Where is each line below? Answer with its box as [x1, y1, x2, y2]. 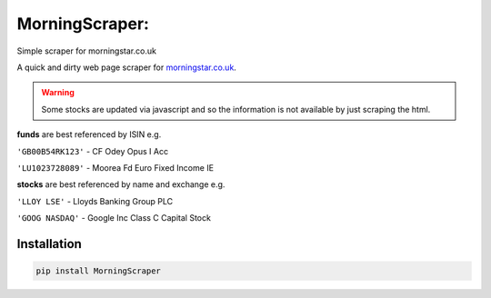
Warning [41, 87, 75, 98]
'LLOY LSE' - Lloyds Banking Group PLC [16, 195, 174, 206]
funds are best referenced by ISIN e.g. [16, 129, 162, 140]
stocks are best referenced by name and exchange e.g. [16, 179, 225, 190]
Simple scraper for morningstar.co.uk [16, 45, 156, 56]
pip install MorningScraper [35, 266, 161, 276]
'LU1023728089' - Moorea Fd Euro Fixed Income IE [16, 162, 214, 173]
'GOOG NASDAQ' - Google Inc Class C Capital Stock [16, 213, 211, 223]
